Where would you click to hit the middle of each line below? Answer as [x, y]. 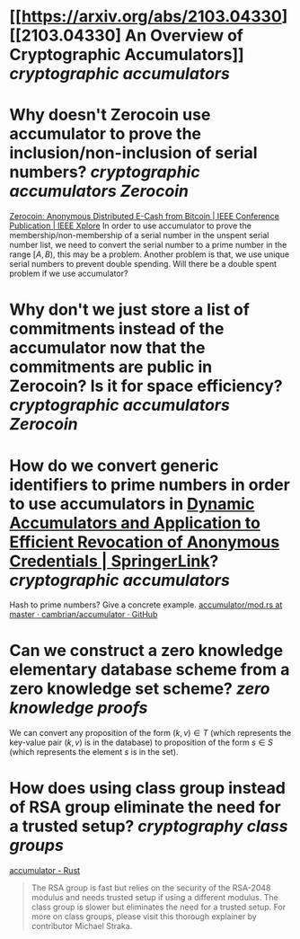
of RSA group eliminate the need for [145, 807]
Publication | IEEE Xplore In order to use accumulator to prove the [130, 226]
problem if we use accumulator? [69, 274]
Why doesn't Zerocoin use [110, 115]
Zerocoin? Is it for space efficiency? [146, 386]
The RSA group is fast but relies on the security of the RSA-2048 [151, 888]
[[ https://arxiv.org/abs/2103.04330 [146, 17]
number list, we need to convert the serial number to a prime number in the [148, 245]
